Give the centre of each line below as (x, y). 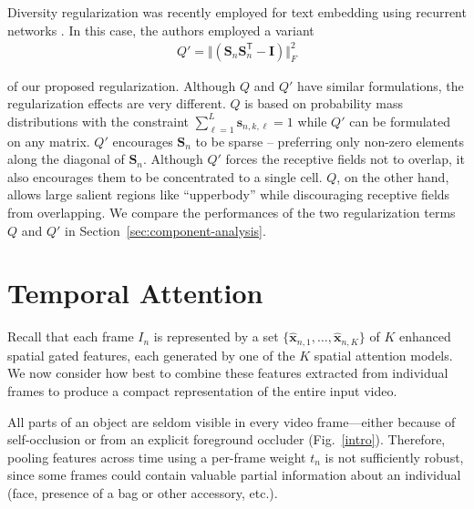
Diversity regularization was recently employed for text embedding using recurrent (237, 12)
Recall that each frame (71, 336)
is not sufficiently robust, (394, 457)
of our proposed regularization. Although (122, 85)
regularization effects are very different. (117, 103)
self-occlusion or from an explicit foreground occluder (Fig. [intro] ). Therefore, (227, 439)
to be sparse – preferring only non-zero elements (330, 141)
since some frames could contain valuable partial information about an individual (234, 475)
